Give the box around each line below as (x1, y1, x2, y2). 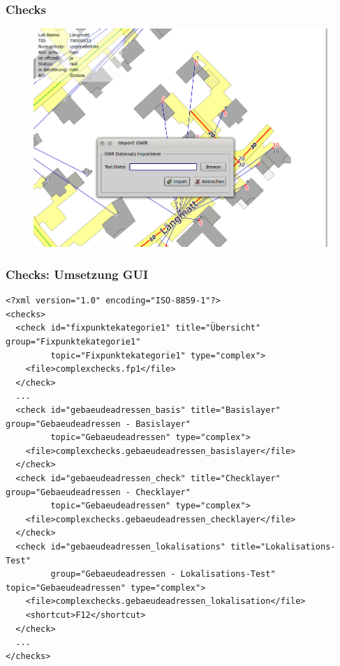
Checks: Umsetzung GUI (6, 265, 149, 282)
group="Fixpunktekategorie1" (6, 337, 141, 347)
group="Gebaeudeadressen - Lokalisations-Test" (50, 569, 276, 580)
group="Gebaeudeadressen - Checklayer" (6, 487, 191, 497)
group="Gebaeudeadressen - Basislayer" (6, 418, 191, 429)
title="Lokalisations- (230, 541, 336, 552)
